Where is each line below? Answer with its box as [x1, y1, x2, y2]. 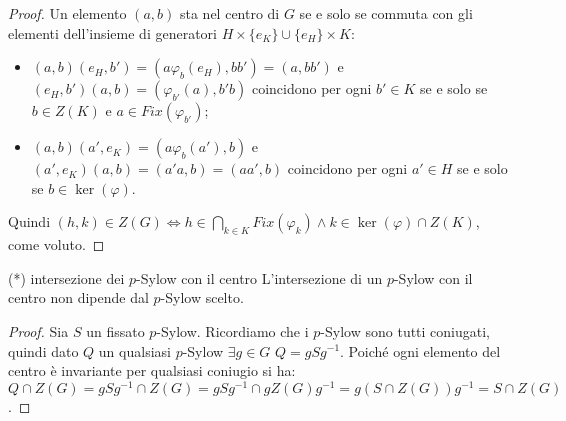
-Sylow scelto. [160, 287, 244, 308]
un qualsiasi [98, 340, 171, 361]
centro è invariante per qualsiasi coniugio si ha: [8, 360, 296, 381]
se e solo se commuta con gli [299, 3, 473, 23]
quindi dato [8, 340, 79, 361]
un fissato [86, 320, 145, 341]
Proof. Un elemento [8, 3, 127, 23]
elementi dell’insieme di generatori [8, 22, 217, 43]
